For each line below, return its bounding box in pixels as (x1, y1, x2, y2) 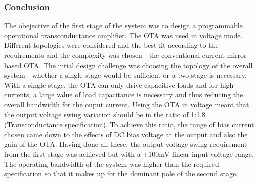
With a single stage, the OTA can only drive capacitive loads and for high (4, 79, 234, 90)
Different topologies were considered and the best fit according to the (4, 40, 219, 50)
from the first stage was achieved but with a (4, 148, 141, 159)
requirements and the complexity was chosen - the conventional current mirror (4, 50, 247, 60)
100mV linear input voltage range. (148, 148, 254, 159)
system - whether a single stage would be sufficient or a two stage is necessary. (4, 70, 247, 80)
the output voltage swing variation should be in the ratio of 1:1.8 (4, 109, 206, 119)
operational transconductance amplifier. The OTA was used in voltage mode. (4, 30, 243, 40)
